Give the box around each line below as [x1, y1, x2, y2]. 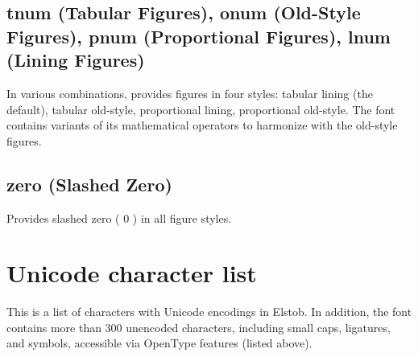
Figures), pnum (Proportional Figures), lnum [6, 23, 391, 48]
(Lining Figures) [6, 47, 145, 72]
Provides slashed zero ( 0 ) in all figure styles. [6, 209, 232, 226]
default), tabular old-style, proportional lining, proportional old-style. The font [6, 101, 395, 117]
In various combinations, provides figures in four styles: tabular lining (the [6, 84, 373, 101]
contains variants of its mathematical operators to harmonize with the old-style [6, 117, 398, 133]
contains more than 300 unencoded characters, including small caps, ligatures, [6, 318, 391, 335]
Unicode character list [6, 256, 257, 289]
